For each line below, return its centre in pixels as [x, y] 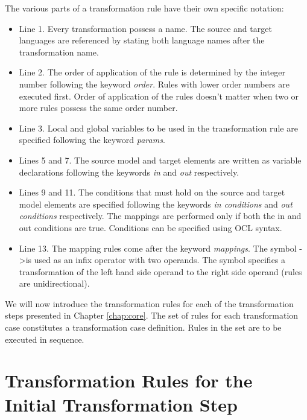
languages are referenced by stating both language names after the [142, 40]
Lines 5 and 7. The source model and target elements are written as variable [160, 160]
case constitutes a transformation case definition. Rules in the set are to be [143, 327]
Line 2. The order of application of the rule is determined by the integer [152, 72]
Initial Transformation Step [121, 404]
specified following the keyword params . [92, 140]
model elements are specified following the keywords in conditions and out [156, 204]
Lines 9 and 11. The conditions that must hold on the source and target [152, 192]
